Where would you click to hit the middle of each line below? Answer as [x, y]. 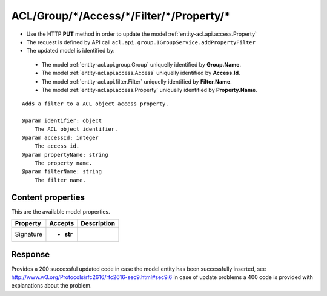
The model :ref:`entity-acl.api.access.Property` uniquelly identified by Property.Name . [149, 90]
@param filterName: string [62, 172]
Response [31, 254]
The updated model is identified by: [71, 51]
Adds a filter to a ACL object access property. [95, 104]
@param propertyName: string [65, 155]
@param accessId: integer [61, 137]
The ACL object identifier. [76, 129]
